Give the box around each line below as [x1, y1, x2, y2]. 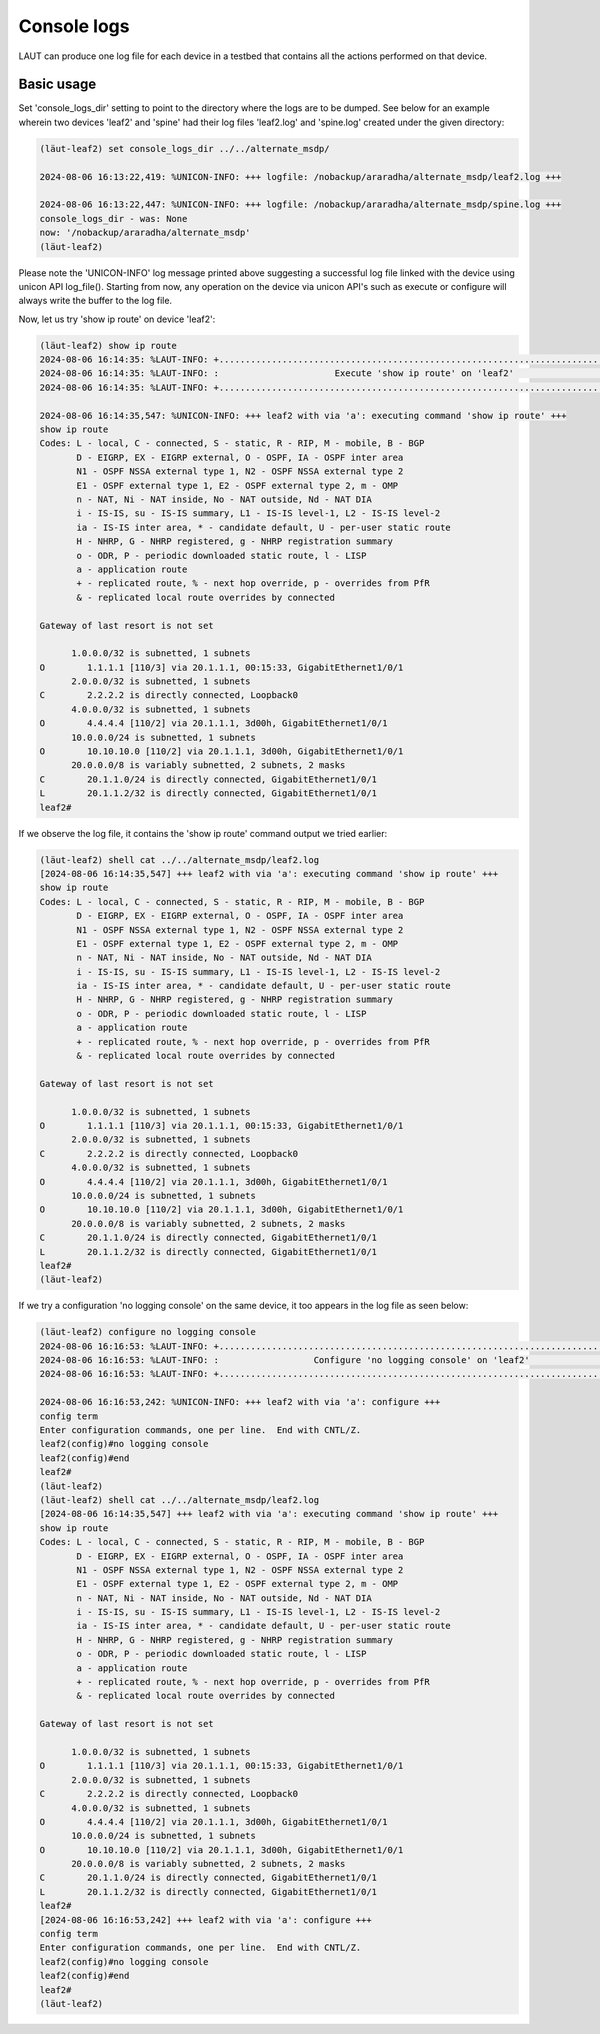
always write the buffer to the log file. [18, 295, 173, 307]
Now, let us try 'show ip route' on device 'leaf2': [18, 313, 216, 325]
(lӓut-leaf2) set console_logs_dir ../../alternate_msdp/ [39, 143, 330, 154]
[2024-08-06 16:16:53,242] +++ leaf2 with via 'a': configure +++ [39, 1914, 372, 1925]
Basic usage [18, 76, 97, 93]
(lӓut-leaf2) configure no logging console [39, 1326, 257, 1338]
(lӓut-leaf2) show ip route [39, 340, 177, 351]
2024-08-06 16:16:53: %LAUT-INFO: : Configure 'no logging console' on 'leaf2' [39, 1355, 530, 1366]
